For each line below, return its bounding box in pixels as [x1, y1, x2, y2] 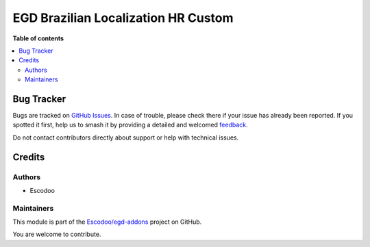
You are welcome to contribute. [12, 230, 101, 239]
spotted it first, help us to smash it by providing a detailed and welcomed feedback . [12, 120, 248, 129]
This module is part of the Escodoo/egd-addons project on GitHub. [12, 218, 202, 226]
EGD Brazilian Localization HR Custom [12, 10, 234, 25]
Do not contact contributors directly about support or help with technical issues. [12, 133, 239, 142]
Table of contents [12, 34, 64, 42]
